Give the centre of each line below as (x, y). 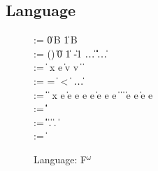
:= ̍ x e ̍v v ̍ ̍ (59, 67)
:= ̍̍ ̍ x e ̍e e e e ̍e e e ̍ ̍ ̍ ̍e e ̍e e (93, 94)
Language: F (60, 159)
